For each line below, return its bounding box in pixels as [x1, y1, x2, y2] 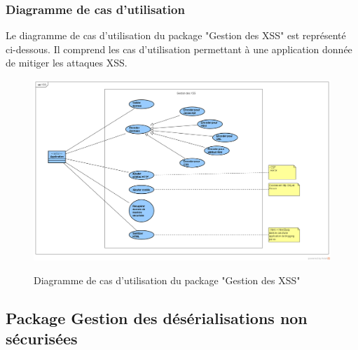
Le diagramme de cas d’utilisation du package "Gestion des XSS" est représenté [6, 28, 346, 43]
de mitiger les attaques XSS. [6, 55, 128, 70]
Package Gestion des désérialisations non [6, 307, 308, 328]
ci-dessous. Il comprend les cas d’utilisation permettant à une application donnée [6, 41, 352, 56]
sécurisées [6, 327, 78, 349]
